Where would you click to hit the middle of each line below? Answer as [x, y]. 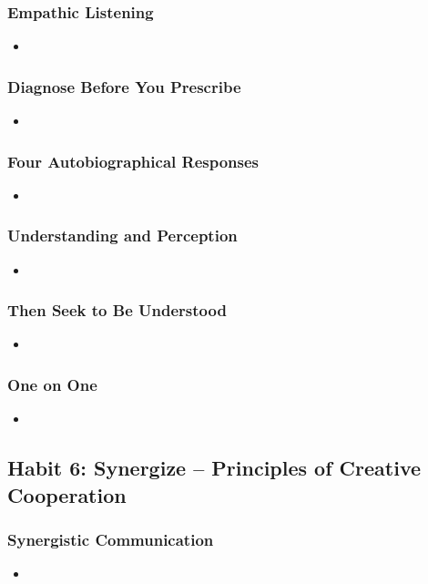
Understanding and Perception [122, 236]
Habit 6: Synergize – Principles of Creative [214, 468]
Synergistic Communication [111, 539]
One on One [52, 384]
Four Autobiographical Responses [133, 161]
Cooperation [67, 494]
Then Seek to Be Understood [117, 310]
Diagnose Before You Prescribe [124, 86]
